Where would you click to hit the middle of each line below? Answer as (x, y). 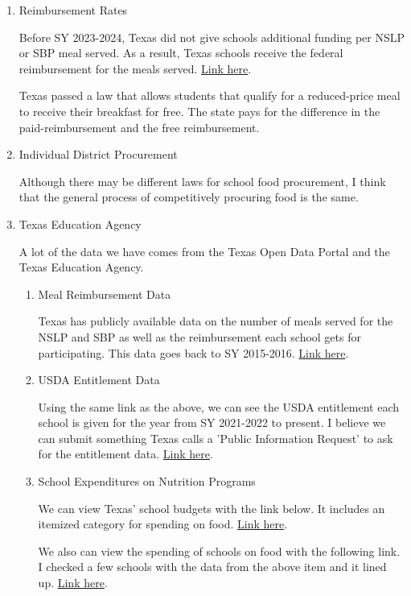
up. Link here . (73, 583)
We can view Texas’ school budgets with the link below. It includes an (212, 508)
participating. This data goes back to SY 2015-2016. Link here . (193, 352)
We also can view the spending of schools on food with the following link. (219, 550)
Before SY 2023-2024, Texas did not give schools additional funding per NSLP (212, 37)
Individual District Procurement (98, 154)
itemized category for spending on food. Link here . (163, 524)
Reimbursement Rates (73, 10)
